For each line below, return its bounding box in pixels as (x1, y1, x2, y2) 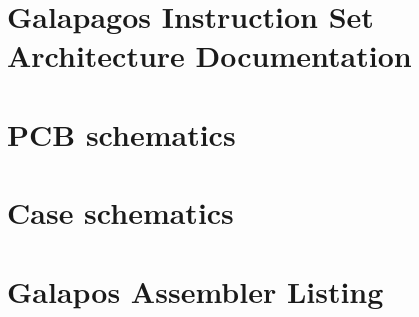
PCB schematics (7, 113, 236, 154)
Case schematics (7, 192, 234, 233)
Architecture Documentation (7, 35, 412, 76)
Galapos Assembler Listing (7, 270, 384, 311)
